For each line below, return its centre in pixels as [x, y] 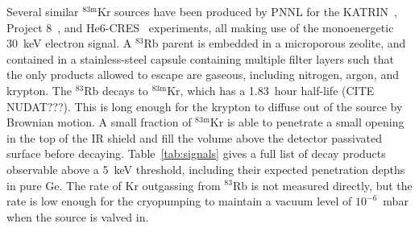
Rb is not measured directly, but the [322, 185]
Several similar [43, 11]
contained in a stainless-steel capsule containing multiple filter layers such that [200, 58]
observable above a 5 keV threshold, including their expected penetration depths [206, 169]
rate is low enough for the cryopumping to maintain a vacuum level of [179, 201]
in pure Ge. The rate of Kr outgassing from [114, 185]
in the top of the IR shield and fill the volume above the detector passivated [194, 137]
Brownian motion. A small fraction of [99, 122]
